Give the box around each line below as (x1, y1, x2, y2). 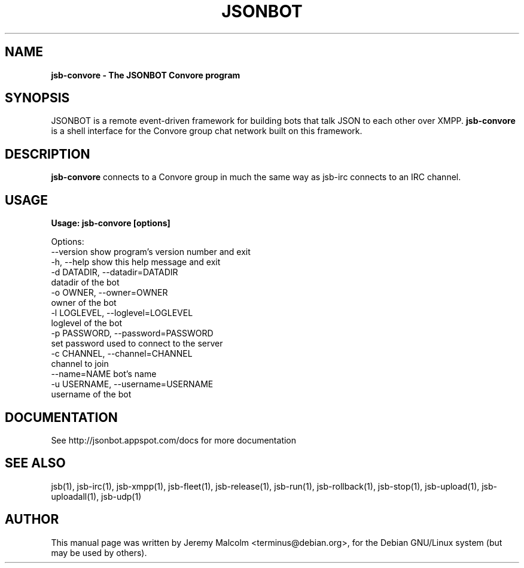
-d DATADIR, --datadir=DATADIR (51, 267, 178, 278)
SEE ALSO (5, 455, 66, 471)
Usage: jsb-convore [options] (51, 218, 170, 229)
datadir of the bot (51, 277, 120, 288)
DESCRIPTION (5, 146, 90, 162)
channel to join (51, 359, 109, 369)
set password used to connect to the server (51, 338, 223, 349)
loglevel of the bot (51, 318, 123, 329)
